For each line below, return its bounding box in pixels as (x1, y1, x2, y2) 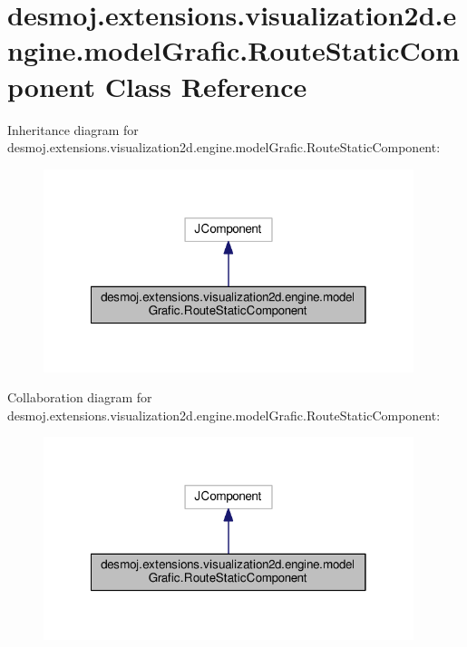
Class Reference (104, 67, 307, 104)
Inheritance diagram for (7, 120, 139, 139)
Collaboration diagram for (7, 388, 152, 407)
